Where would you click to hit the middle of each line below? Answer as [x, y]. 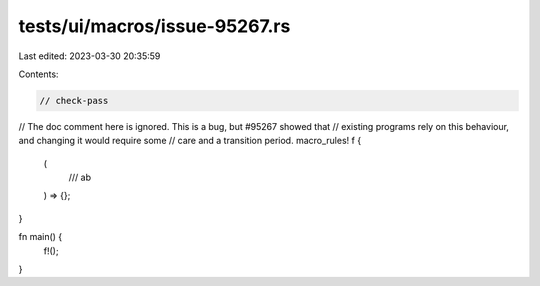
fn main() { [40, 237]
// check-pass [74, 100]
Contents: [38, 74]
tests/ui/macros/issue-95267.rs [154, 26]
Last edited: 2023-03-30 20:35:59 [89, 56]
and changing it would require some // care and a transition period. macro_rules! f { [190, 141]
